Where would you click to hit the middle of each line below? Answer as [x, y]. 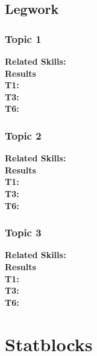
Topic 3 [23, 232]
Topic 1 [23, 38]
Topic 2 [23, 135]
